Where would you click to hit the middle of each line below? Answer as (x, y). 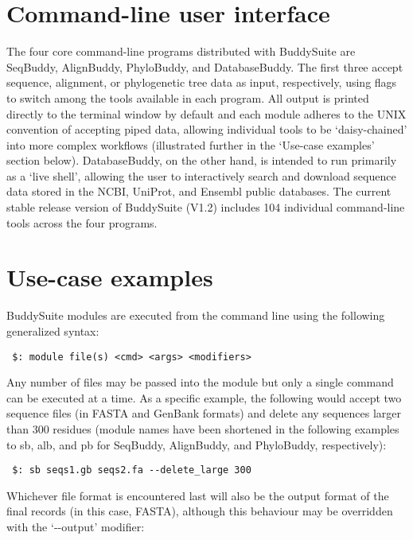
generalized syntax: (53, 330)
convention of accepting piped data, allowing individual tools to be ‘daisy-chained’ (207, 129)
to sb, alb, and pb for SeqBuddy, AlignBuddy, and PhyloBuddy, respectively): (197, 444)
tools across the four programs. (82, 222)
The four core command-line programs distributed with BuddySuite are (181, 51)
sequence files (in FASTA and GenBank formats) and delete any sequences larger (204, 413)
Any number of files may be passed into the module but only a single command (200, 382)
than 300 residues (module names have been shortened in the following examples (203, 429)
